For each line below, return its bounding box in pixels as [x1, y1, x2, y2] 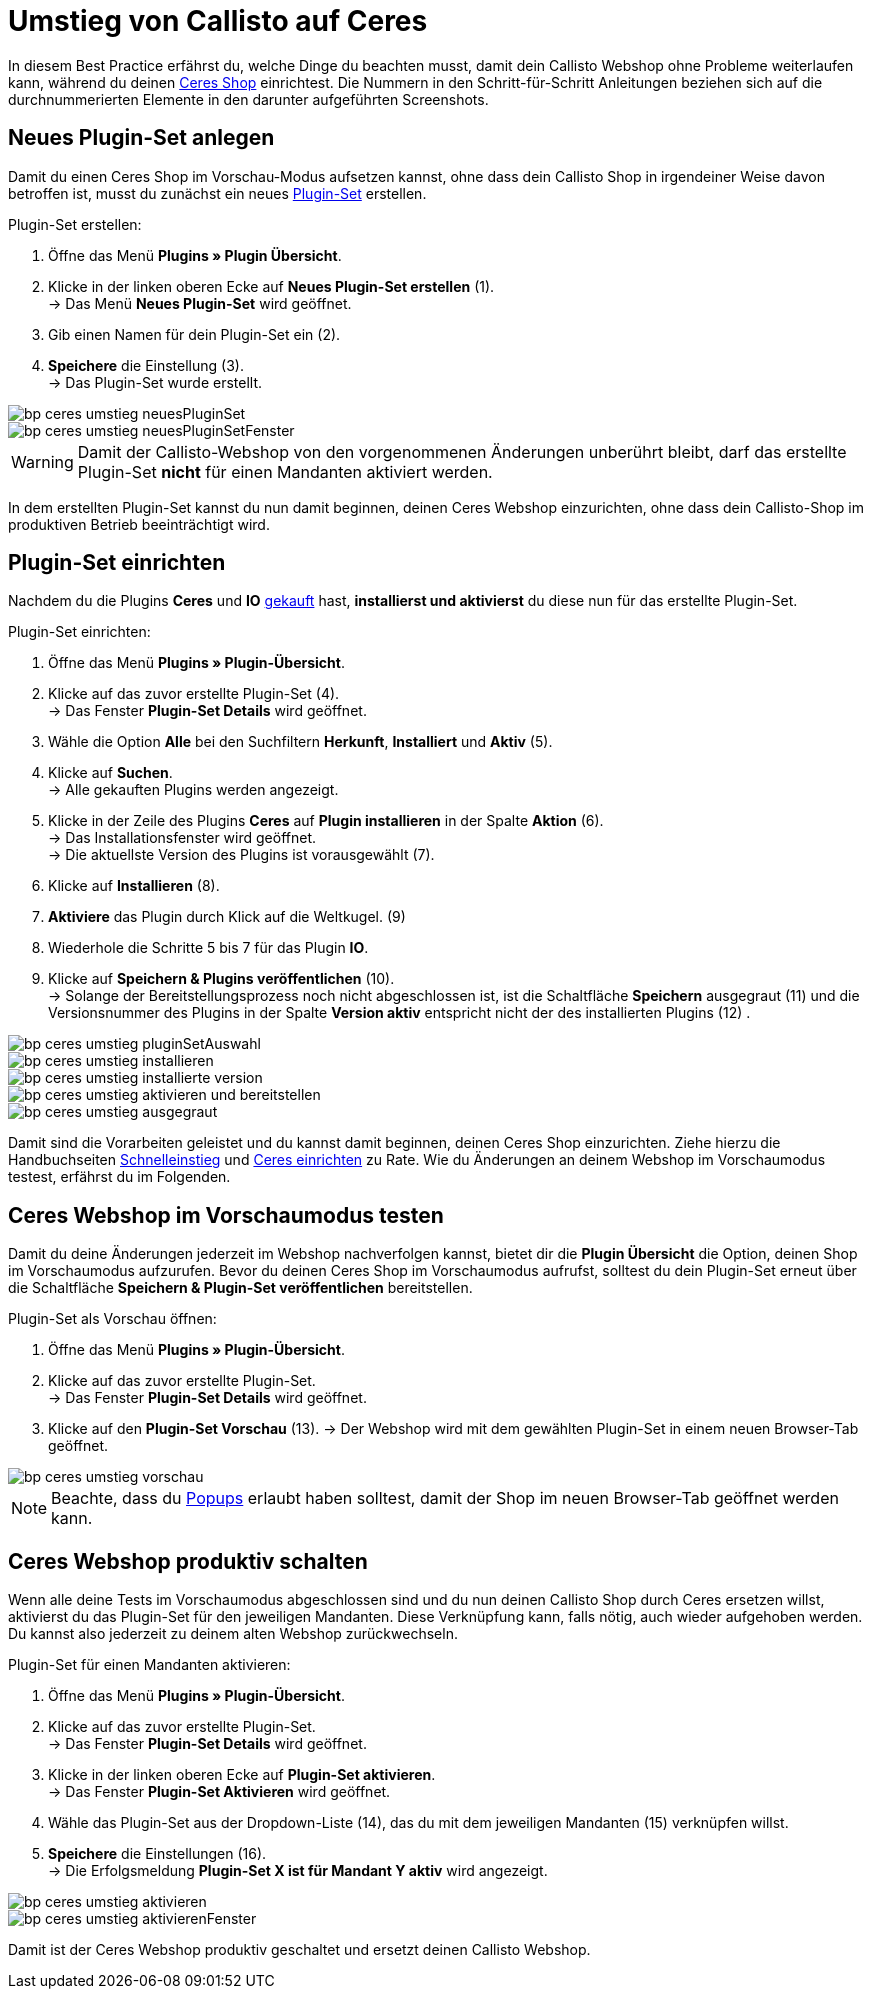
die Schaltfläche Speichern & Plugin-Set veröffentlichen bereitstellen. [8, 1279, 473, 1297]
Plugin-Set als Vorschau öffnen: [8, 1310, 217, 1328]
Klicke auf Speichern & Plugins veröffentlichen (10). [48, 970, 395, 988]
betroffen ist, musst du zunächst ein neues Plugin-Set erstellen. [8, 184, 427, 202]
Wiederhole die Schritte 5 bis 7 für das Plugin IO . [48, 939, 369, 957]
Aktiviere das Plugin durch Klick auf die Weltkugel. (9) [48, 908, 406, 926]
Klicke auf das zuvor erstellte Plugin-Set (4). [48, 685, 340, 703]
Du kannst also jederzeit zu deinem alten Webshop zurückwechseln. [8, 1625, 458, 1643]
